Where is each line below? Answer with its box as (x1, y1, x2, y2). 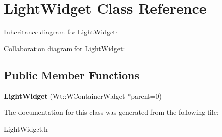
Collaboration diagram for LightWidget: (4, 43, 125, 53)
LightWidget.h (4, 123, 48, 134)
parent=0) (131, 90, 162, 101)
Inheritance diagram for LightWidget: (4, 27, 118, 37)
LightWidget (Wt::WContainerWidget (4, 90, 125, 101)
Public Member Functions (4, 67, 139, 82)
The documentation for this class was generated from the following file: (4, 107, 219, 117)
